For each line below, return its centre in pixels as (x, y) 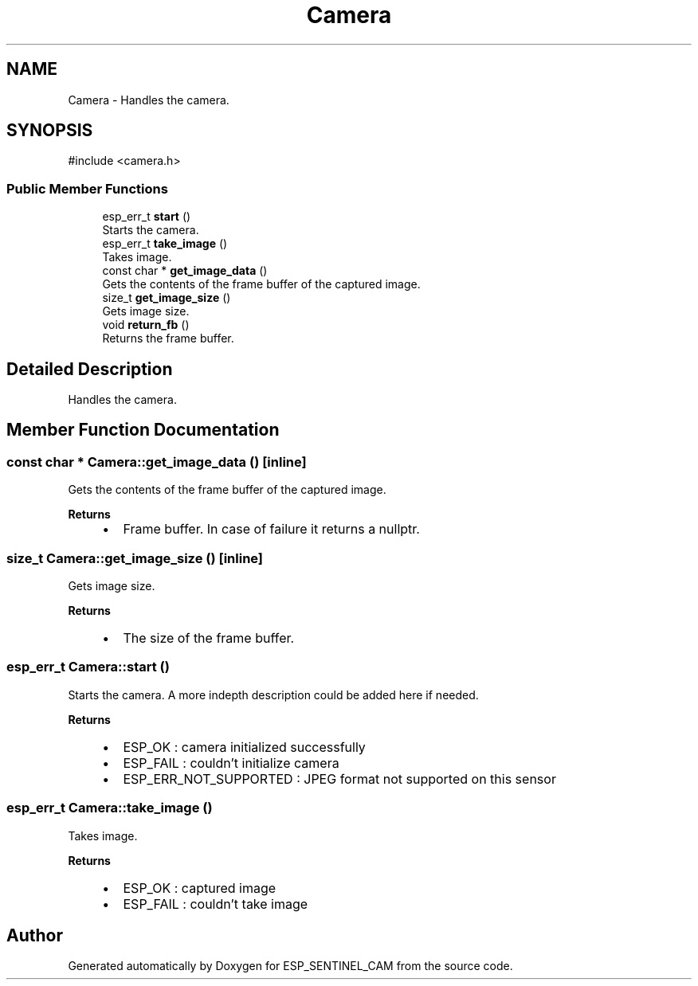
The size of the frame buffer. (209, 638)
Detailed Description (90, 369)
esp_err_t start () (147, 217)
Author (35, 935)
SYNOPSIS (50, 131)
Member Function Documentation (143, 430)
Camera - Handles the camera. (149, 100)
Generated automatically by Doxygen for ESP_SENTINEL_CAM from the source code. (290, 966)
